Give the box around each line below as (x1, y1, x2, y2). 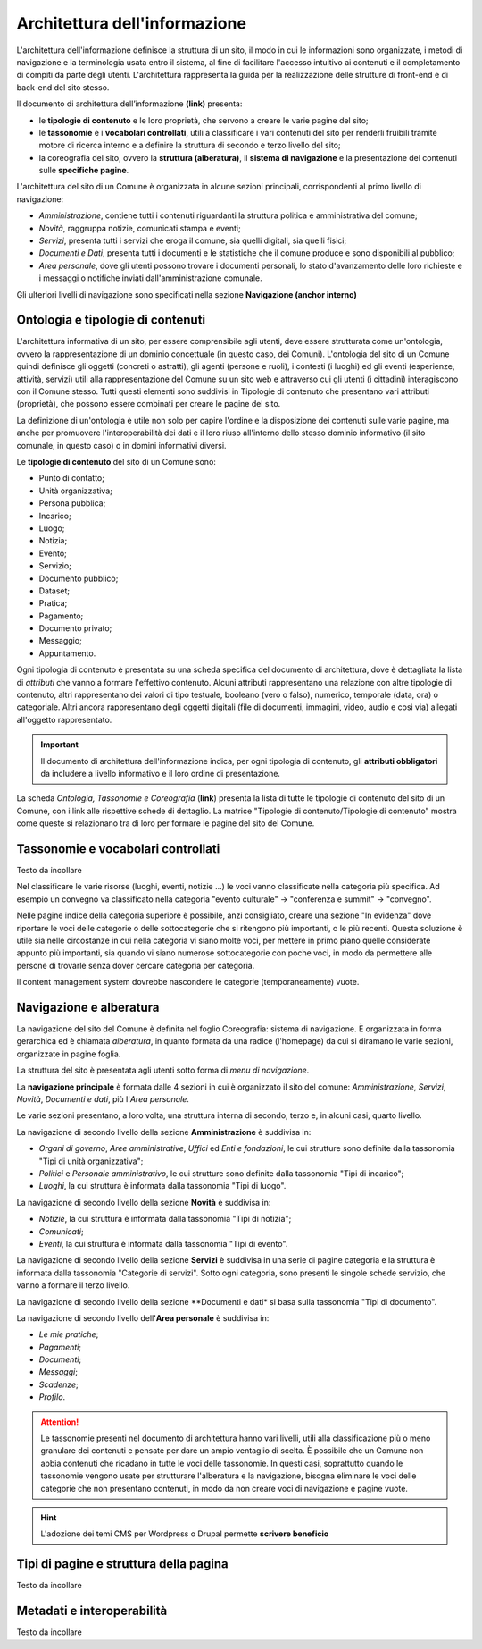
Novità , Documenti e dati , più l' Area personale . (16, 1094, 189, 1105)
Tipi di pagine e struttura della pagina (16, 1556, 229, 1572)
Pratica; (38, 598, 68, 609)
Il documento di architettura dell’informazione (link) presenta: (16, 98, 243, 109)
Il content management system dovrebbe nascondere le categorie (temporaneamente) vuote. (16, 977, 360, 988)
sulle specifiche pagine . (38, 165, 129, 176)
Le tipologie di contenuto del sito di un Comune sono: (16, 457, 216, 467)
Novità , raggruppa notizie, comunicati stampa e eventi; (38, 223, 241, 233)
